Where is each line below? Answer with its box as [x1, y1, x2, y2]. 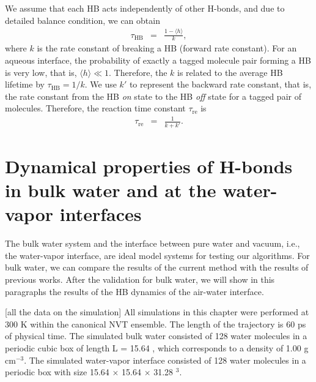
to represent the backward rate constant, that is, [129, 78, 312, 91]
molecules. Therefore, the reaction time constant [5, 102, 186, 114]
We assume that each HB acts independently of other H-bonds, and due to [5, 2, 285, 14]
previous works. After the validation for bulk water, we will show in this [5, 273, 275, 286]
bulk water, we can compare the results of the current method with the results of [5, 261, 309, 274]
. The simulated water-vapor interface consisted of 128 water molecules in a [24, 353, 306, 366]
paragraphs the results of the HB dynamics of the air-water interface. [5, 285, 264, 298]
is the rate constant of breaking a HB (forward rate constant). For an [37, 42, 297, 54]
